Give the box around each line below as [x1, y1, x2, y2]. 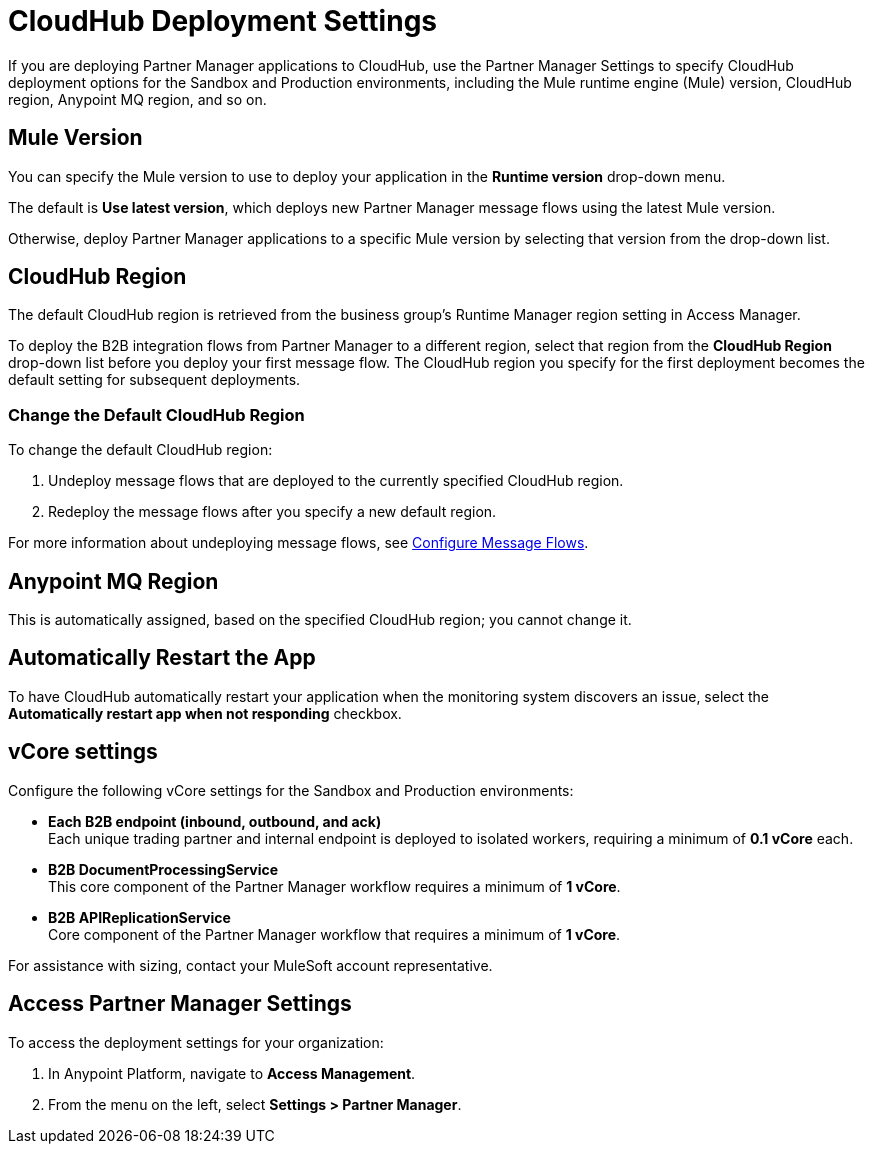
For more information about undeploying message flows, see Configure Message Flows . [8, 534, 589, 552]
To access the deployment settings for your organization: [8, 1033, 384, 1051]
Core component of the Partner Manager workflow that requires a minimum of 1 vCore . [48, 925, 621, 943]
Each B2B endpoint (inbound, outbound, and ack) [48, 812, 382, 830]
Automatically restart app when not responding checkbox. [8, 704, 402, 722]
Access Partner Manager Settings [8, 991, 352, 1017]
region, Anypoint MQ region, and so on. [8, 90, 267, 108]
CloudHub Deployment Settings [8, 4, 438, 38]
